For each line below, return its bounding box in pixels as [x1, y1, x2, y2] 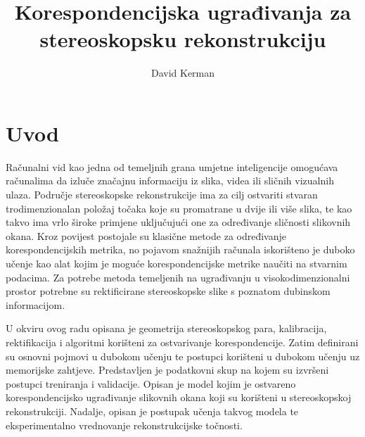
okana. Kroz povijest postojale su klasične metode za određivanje [6, 228, 286, 243]
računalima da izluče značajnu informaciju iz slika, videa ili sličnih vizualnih [6, 173, 334, 188]
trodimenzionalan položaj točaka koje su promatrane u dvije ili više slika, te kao [6, 201, 352, 215]
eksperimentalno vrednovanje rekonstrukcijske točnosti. [6, 417, 243, 432]
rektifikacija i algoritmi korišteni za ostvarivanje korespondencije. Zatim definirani [6, 334, 359, 349]
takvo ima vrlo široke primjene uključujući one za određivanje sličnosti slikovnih [6, 215, 351, 229]
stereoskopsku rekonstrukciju [39, 25, 326, 53]
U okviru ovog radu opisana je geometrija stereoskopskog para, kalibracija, [6, 321, 327, 336]
